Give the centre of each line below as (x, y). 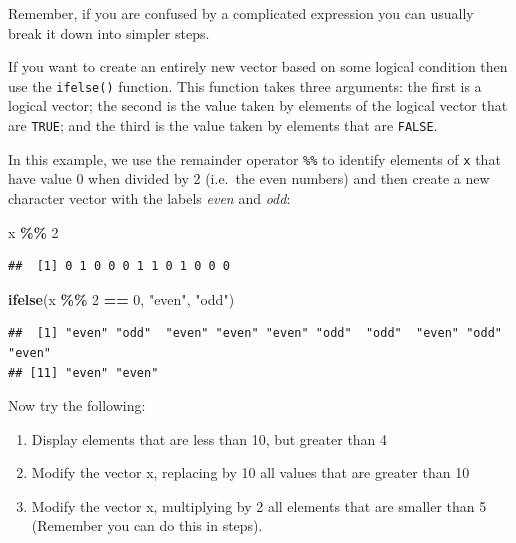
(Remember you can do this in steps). (147, 525)
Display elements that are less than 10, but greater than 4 (209, 438)
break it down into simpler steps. (109, 32)
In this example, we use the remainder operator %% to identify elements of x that (254, 158)
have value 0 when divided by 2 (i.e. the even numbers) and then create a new (249, 178)
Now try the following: (77, 405)
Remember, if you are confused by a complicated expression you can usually (241, 13)
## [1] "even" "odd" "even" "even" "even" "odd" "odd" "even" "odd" (255, 333)
